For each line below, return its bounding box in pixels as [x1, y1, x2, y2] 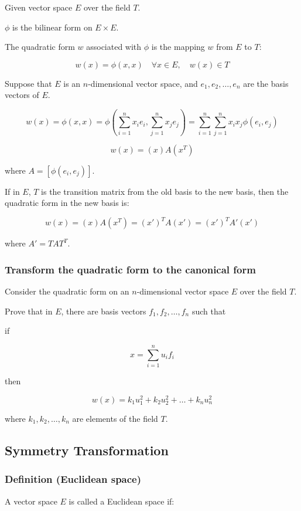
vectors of [5, 89, 39, 101]
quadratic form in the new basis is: [5, 197, 129, 209]
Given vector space [5, 1, 73, 13]
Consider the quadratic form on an [5, 285, 129, 297]
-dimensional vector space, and [88, 77, 198, 89]
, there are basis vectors [61, 304, 146, 317]
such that [191, 304, 226, 317]
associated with [86, 40, 142, 53]
